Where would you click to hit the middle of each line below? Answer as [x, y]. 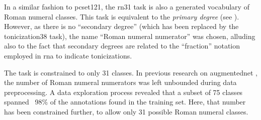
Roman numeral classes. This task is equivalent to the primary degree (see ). [122, 16]
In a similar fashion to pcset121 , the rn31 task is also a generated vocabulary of [127, 6]
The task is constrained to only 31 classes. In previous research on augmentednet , [131, 72]
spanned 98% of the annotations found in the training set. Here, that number [125, 102]
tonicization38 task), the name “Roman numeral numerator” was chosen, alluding [130, 36]
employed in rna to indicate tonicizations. [68, 55]
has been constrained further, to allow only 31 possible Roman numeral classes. [126, 111]
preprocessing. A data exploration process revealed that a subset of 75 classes [123, 92]
